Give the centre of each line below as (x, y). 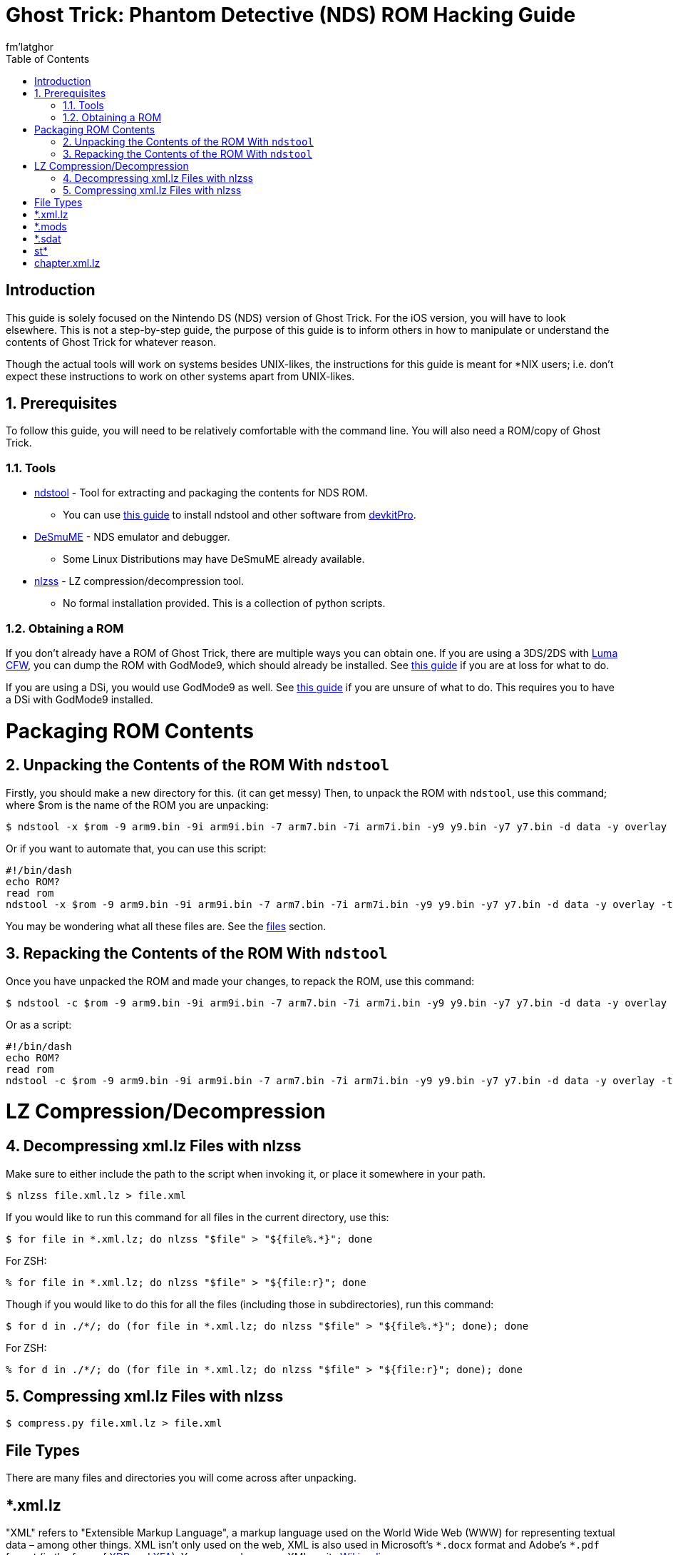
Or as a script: (39, 1024)
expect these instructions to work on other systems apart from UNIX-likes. (180, 376)
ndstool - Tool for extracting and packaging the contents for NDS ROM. (201, 493)
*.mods (51, 226)
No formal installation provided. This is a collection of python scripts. (224, 603)
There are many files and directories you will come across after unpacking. (181, 1478)
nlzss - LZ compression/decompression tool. (139, 581)
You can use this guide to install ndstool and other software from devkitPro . (240, 515)
